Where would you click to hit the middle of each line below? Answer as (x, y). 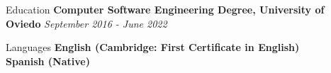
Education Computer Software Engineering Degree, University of (165, 9)
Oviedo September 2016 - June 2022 (86, 23)
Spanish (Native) (48, 61)
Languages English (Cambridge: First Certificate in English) (153, 47)
